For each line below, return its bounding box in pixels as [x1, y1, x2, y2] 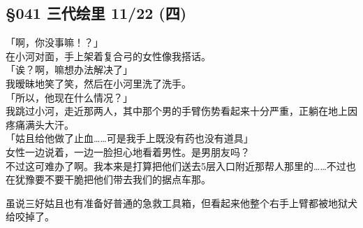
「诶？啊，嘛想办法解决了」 [6, 62, 133, 77]
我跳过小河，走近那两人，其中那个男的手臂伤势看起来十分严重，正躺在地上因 [6, 104, 357, 118]
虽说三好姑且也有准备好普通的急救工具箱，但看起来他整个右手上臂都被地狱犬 [6, 195, 357, 210]
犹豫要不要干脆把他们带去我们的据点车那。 [15, 172, 211, 187]
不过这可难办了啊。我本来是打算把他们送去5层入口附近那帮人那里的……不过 [6, 158, 346, 173]
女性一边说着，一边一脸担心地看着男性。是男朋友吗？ [6, 144, 250, 159]
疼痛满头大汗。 [6, 117, 74, 131]
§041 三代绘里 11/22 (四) [6, 2, 187, 24]
